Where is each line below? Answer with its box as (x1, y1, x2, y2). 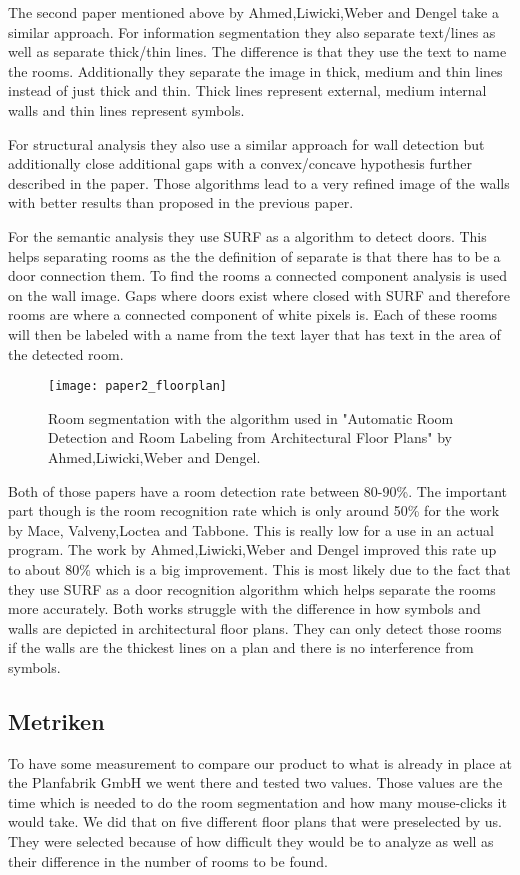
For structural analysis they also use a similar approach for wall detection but (8, 133, 485, 154)
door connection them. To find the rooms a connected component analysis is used (8, 265, 507, 286)
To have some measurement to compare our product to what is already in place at (8, 752, 512, 773)
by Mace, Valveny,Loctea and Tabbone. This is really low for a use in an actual (8, 519, 494, 540)
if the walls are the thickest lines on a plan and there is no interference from (8, 637, 474, 658)
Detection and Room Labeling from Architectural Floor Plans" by (48, 427, 452, 448)
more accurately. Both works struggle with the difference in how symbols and (8, 598, 481, 619)
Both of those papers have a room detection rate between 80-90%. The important (8, 480, 508, 501)
